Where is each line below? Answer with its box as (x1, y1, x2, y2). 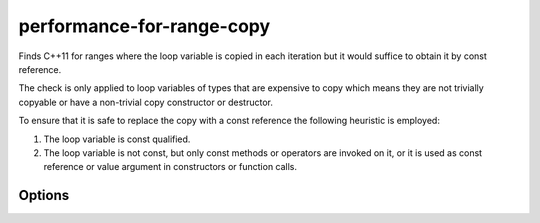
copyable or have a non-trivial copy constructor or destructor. (18, 96, 274, 108)
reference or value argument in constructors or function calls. (43, 161, 298, 173)
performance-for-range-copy (18, 15, 271, 37)
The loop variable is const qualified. (43, 133, 191, 145)
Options (18, 187, 70, 204)
